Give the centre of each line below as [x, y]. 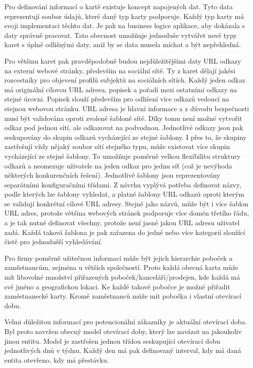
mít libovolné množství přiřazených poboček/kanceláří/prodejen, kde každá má [122, 277]
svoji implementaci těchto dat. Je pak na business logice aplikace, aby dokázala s [125, 25]
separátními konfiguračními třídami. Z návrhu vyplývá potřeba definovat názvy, [123, 184]
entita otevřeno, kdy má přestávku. [57, 360]
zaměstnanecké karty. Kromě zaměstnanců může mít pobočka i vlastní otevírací [123, 296]
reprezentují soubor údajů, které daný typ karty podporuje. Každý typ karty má [124, 16]
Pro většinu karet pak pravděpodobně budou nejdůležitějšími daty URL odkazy [123, 60]
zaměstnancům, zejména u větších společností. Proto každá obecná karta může [121, 267]
